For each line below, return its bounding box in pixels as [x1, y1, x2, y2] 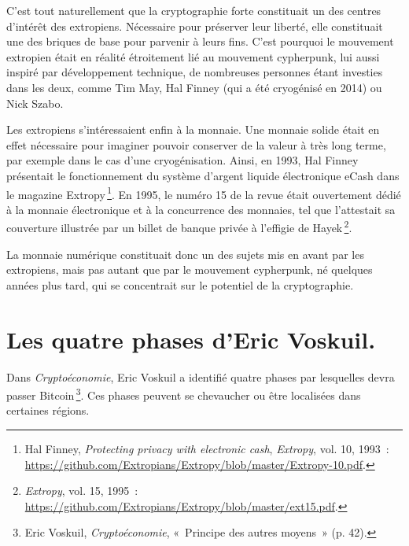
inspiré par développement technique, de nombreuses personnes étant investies [6, 64, 383, 80]
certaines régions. [6, 402, 90, 419]
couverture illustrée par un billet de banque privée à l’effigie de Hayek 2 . [6, 217, 352, 236]
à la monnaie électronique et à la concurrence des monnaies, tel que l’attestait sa [6, 201, 396, 217]
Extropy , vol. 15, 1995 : [24, 482, 138, 499]
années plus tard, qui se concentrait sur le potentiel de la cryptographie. [6, 276, 354, 293]
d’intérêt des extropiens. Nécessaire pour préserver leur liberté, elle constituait [6, 17, 383, 34]
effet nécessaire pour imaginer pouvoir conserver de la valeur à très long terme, [6, 136, 386, 153]
